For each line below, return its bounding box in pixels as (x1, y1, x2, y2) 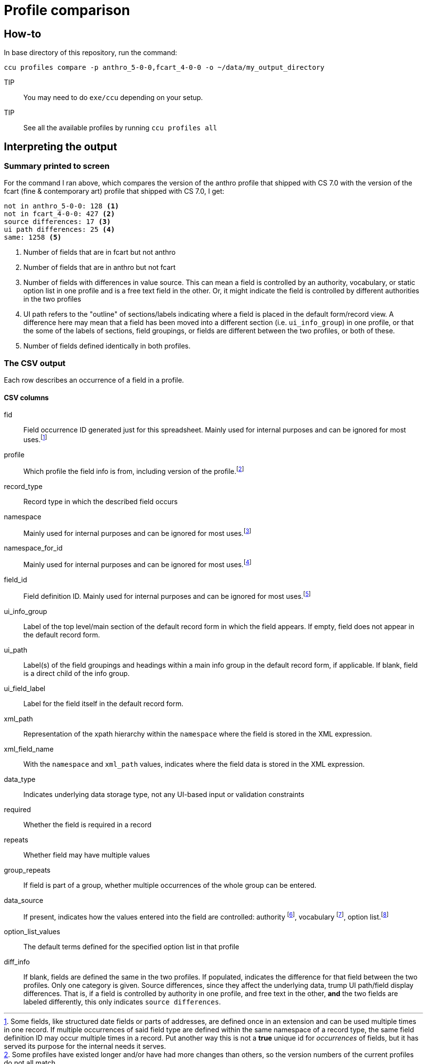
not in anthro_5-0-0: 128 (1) (4, 202, 119, 210)
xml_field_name (4, 744, 54, 753)
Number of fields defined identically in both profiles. (23, 342, 191, 350)
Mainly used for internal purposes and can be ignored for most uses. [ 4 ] (23, 559, 252, 569)
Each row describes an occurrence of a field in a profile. (4, 376, 184, 385)
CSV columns (4, 393, 49, 402)
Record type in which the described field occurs (23, 497, 178, 506)
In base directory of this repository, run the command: (4, 48, 177, 57)
